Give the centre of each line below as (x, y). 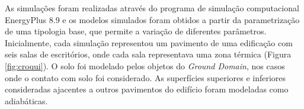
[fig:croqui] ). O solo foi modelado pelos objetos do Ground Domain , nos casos (145, 65)
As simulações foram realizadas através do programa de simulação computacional (152, 8)
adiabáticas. (26, 100)
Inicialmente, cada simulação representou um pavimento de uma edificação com (149, 42)
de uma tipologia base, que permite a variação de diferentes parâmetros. (136, 31)
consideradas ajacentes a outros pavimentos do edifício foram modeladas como (147, 89)
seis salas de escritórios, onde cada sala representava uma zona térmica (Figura (148, 54)
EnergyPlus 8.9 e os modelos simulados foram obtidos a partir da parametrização (152, 19)
